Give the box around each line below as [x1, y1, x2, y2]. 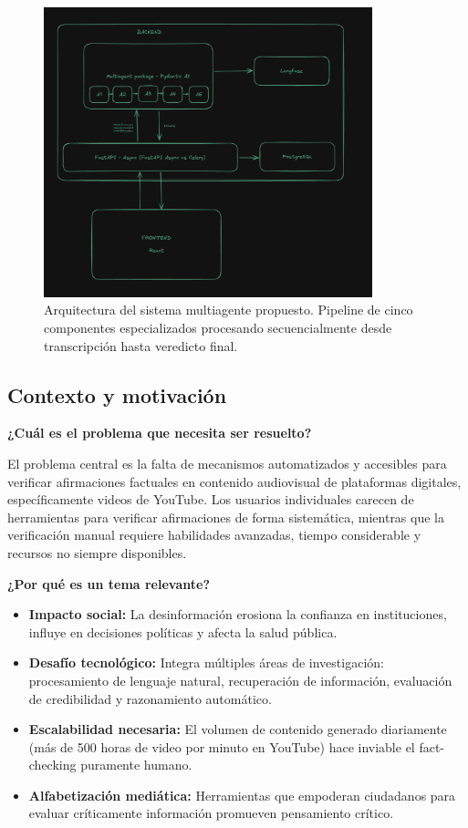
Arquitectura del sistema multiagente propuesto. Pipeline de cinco [44, 300, 413, 319]
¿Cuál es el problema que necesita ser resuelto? [7, 423, 312, 442]
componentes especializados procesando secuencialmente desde [44, 317, 392, 336]
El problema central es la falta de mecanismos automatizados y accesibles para [7, 453, 447, 472]
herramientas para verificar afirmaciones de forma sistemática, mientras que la [7, 507, 444, 526]
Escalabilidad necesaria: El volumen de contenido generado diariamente [28, 719, 447, 739]
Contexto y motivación [7, 380, 227, 409]
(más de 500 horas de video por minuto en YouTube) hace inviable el [28, 737, 415, 756]
